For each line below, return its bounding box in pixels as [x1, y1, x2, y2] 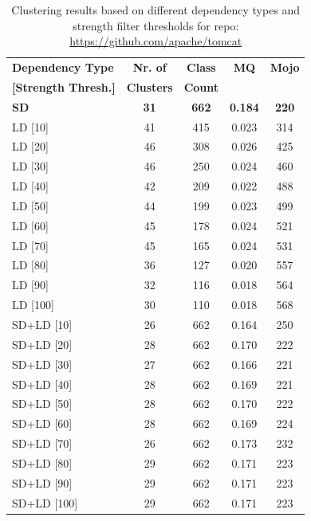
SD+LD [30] [12, 355, 73, 372]
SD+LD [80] [12, 454, 73, 471]
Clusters [126, 78, 173, 95]
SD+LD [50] [12, 395, 73, 412]
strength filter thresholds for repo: [73, 17, 239, 33]
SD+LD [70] [12, 435, 73, 452]
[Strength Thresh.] [12, 78, 116, 95]
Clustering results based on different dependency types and [11, 2, 301, 18]
